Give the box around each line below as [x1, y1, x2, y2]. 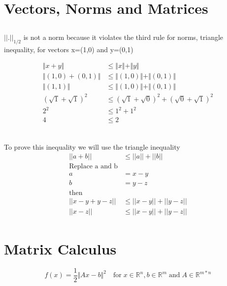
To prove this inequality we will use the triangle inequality [4, 141, 180, 152]
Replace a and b [69, 163, 118, 170]
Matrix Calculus [4, 238, 117, 258]
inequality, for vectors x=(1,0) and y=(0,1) [4, 44, 133, 54]
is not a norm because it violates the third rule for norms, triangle [23, 32, 224, 42]
